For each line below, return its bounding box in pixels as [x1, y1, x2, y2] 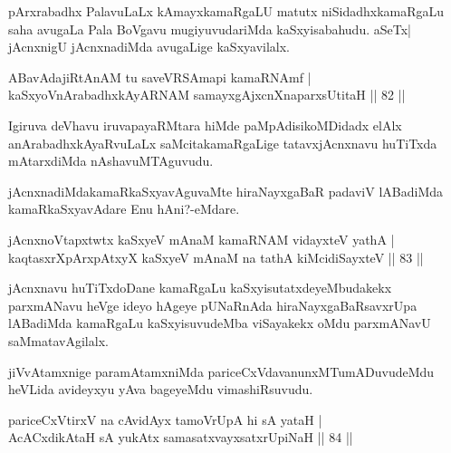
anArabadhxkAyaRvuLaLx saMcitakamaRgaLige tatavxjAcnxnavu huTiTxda [8, 133, 437, 152]
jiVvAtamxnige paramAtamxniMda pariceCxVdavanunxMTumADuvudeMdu [8, 361, 435, 381]
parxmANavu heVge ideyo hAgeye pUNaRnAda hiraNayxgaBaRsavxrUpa [8, 295, 417, 314]
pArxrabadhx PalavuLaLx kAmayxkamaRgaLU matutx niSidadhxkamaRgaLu [8, 2, 445, 20]
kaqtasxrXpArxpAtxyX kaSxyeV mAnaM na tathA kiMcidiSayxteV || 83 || [8, 247, 424, 266]
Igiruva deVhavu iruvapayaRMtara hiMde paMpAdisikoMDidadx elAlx [8, 115, 402, 134]
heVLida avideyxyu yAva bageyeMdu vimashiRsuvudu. [8, 380, 313, 399]
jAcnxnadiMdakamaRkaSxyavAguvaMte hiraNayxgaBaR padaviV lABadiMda [8, 181, 444, 200]
